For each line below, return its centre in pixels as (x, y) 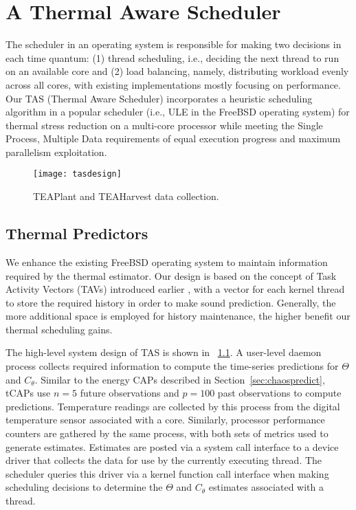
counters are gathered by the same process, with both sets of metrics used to (167, 433)
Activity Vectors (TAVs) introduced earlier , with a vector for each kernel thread (175, 289)
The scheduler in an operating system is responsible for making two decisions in (174, 44)
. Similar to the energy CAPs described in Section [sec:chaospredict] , (180, 379)
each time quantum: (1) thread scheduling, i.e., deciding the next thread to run (173, 57)
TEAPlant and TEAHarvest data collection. (126, 196)
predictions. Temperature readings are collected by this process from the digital (173, 406)
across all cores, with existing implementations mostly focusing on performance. (173, 84)
